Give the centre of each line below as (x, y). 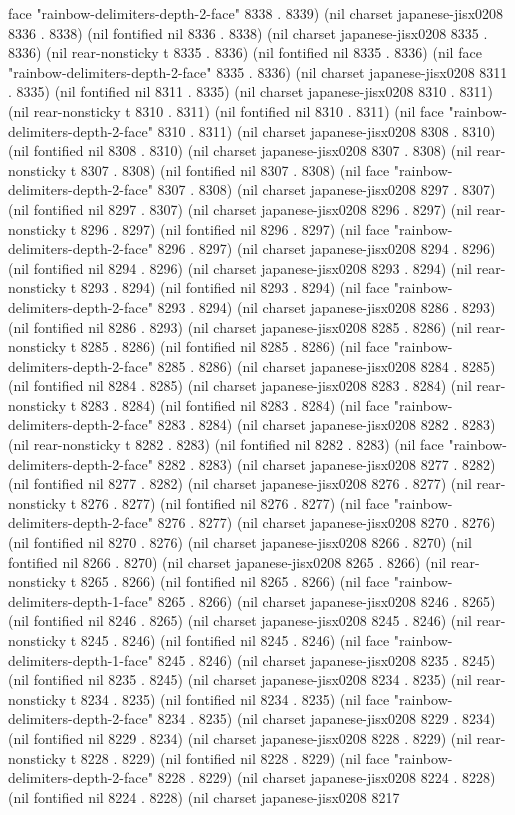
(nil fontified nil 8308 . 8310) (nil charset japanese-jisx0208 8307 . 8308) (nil (240, 150)
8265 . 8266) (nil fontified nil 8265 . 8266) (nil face (235, 581)
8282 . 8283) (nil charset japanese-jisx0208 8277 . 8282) (326, 463)
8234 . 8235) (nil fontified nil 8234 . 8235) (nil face (235, 698)
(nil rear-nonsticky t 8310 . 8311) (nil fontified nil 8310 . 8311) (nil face (226, 110)
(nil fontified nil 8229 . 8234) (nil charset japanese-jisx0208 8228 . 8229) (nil (240, 737)
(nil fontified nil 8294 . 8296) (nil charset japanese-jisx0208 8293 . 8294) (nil (240, 267)
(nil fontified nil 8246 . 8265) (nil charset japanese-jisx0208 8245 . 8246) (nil (240, 620)
